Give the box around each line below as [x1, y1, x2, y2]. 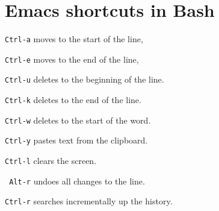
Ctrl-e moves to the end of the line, [5, 52, 139, 65]
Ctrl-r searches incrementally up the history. [5, 195, 173, 207]
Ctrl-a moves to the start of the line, [5, 33, 143, 45]
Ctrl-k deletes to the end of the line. [5, 93, 141, 106]
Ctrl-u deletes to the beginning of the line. [5, 73, 164, 86]
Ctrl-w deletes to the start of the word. [5, 113, 151, 126]
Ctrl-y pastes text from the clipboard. [5, 134, 148, 146]
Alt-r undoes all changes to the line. [9, 174, 145, 187]
